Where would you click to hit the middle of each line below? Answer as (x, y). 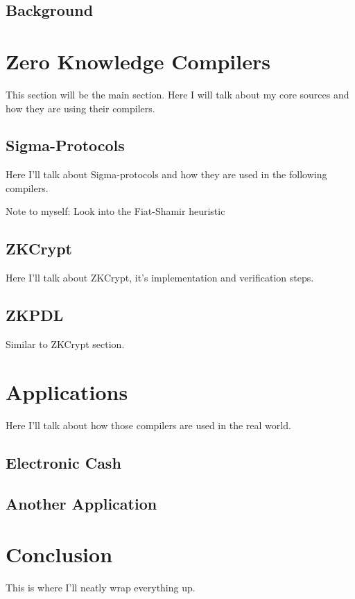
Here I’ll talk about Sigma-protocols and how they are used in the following (166, 174)
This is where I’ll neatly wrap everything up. (101, 588)
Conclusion (59, 554)
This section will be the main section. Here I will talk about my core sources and (177, 94)
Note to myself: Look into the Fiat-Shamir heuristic (115, 211)
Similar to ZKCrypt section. (65, 344)
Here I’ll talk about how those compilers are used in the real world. (148, 425)
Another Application (81, 503)
